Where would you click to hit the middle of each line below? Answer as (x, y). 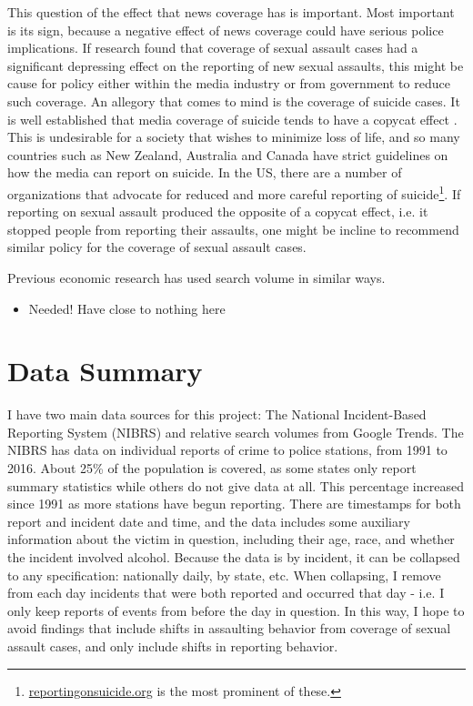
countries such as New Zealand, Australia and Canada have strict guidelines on (228, 154)
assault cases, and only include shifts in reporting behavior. (173, 646)
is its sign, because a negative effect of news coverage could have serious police (226, 30)
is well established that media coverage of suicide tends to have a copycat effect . (232, 119)
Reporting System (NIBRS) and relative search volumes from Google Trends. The (236, 432)
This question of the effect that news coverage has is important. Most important (231, 12)
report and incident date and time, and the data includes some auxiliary (209, 521)
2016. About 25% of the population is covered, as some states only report (212, 468)
